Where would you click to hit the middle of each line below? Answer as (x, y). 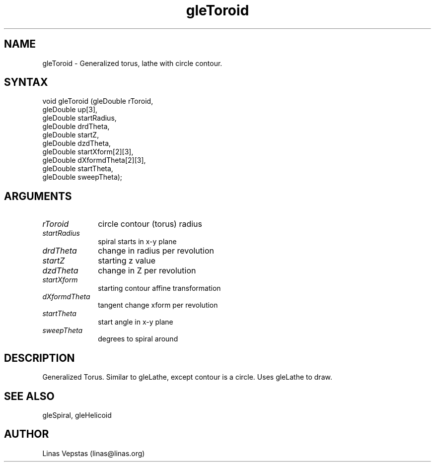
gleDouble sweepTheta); (82, 177)
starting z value (127, 261)
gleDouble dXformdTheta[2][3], (94, 160)
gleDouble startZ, (71, 135)
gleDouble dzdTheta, (77, 143)
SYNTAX (26, 82)
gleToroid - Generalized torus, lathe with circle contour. (132, 63)
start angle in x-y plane (136, 322)
